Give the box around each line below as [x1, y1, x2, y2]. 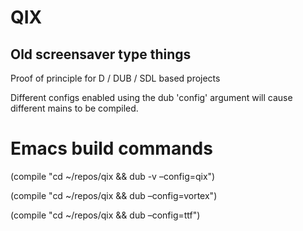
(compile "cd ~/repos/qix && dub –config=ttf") [10, 209, 201, 221]
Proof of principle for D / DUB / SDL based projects [10, 72, 221, 84]
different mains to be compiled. [10, 102, 139, 114]
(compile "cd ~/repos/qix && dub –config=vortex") [10, 189, 218, 201]
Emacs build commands [10, 137, 213, 160]
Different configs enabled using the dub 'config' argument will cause [10, 92, 293, 103]
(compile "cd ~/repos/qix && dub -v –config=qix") [10, 170, 216, 182]
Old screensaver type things [10, 46, 192, 63]
